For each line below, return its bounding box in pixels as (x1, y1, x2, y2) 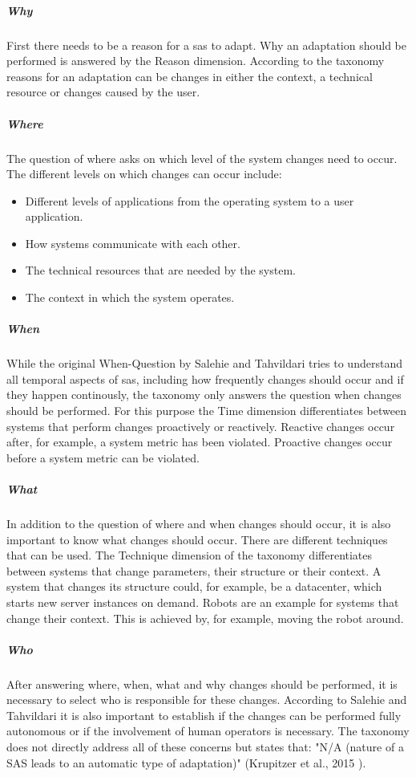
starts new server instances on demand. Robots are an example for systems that (6, 593, 399, 610)
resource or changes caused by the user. (6, 83, 200, 100)
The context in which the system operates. (25, 289, 235, 306)
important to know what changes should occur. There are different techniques (6, 531, 388, 547)
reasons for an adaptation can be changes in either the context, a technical (6, 67, 373, 84)
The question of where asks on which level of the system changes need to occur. (6, 149, 398, 166)
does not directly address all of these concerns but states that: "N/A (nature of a (6, 738, 404, 755)
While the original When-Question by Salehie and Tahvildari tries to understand (6, 355, 402, 372)
